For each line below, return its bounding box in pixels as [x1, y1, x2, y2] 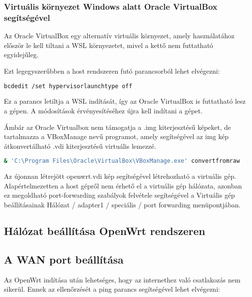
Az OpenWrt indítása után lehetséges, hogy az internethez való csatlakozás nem [4, 274, 241, 284]
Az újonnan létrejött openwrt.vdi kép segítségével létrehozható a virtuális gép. [4, 171, 236, 181]
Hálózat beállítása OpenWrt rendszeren [4, 223, 205, 238]
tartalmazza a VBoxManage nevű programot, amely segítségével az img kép [4, 131, 229, 141]
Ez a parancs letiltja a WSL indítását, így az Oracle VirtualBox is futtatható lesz [4, 96, 246, 106]
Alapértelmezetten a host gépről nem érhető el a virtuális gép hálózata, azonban [4, 180, 242, 190]
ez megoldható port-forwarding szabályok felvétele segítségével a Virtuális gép [4, 190, 235, 200]
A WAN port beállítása [4, 251, 124, 266]
